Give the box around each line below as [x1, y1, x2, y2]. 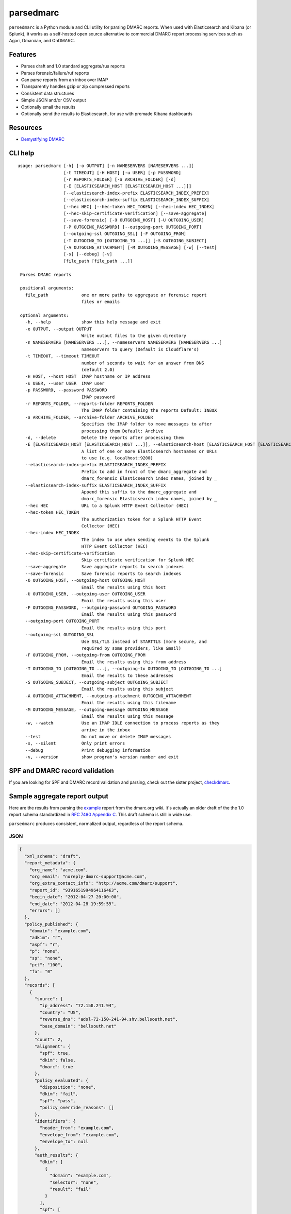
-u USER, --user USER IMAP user [25, 380, 105, 386]
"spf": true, [39, 1050, 71, 1056]
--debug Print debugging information [25, 747, 151, 753]
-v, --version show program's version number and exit [25, 754, 179, 760]
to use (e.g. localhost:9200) [81, 455, 153, 461]
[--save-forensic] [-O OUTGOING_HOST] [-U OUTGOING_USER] [63, 218, 205, 223]
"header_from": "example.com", [39, 1125, 114, 1131]
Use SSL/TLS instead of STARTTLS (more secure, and [81, 639, 207, 644]
